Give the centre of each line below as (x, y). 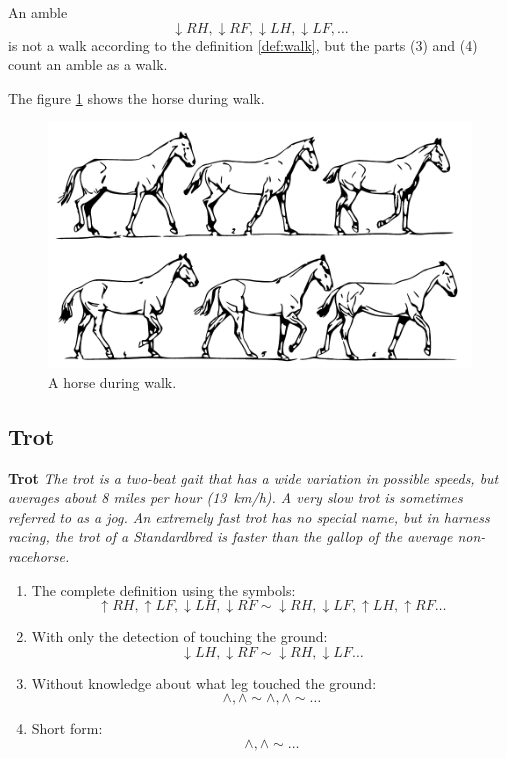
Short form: (67, 728)
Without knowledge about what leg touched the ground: (204, 682)
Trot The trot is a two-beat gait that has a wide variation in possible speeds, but (253, 477)
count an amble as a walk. (88, 64)
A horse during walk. (112, 381)
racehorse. (39, 555)
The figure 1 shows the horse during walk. (136, 97)
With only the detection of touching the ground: (179, 636)
